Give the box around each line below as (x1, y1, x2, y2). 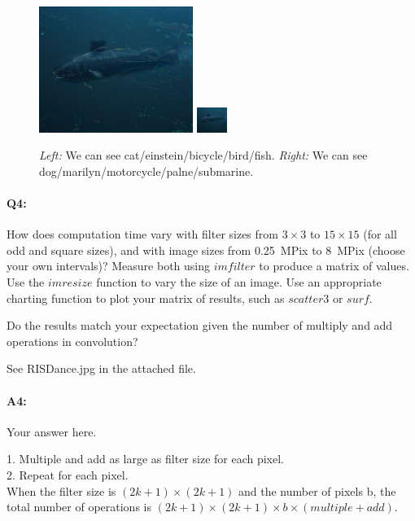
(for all (363, 225, 397, 243)
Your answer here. (7, 422, 97, 440)
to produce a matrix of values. (259, 257, 409, 274)
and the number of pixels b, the (238, 482, 396, 499)
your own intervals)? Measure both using (7, 257, 211, 274)
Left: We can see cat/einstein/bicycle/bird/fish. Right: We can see (39, 147, 368, 164)
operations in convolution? (7, 332, 138, 349)
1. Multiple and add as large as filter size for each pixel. (7, 450, 285, 467)
